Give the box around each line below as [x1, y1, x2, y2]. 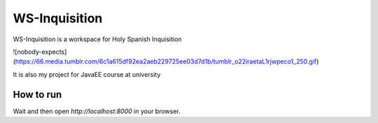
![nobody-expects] [13, 48, 67, 56]
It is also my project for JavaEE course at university [13, 70, 161, 78]
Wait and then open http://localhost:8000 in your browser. [13, 107, 181, 115]
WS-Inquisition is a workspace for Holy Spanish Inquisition [13, 35, 182, 43]
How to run [13, 88, 62, 101]
